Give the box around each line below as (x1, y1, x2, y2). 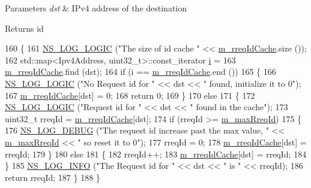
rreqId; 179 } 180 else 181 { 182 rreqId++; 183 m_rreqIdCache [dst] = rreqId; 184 (5, 147, 307, 160)
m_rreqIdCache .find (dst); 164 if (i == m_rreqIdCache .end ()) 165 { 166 (5, 65, 276, 78)
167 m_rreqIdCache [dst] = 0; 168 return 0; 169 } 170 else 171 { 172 (5, 89, 255, 101)
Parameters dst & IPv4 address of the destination (5, 2, 187, 14)
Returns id (5, 22, 44, 34)
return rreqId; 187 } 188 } (5, 171, 100, 183)
